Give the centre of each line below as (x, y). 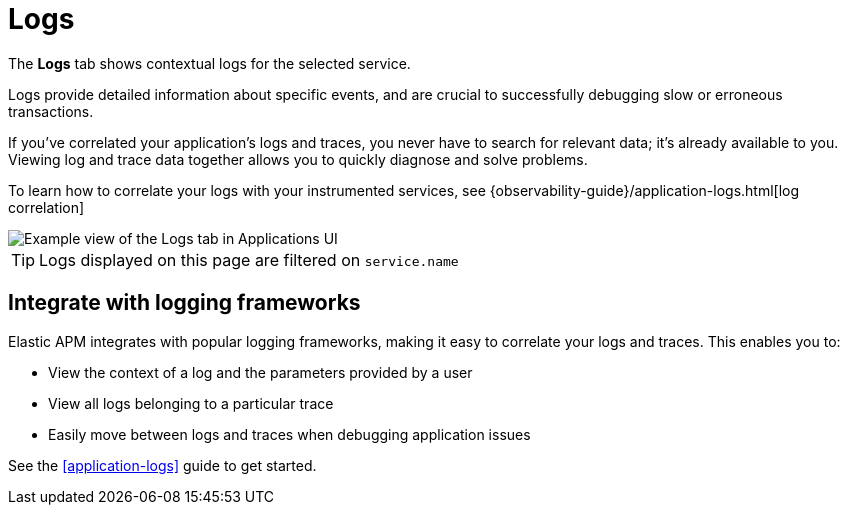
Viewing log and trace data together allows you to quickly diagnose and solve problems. (298, 159)
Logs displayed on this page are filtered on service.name (249, 259)
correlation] (46, 207)
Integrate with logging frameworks (184, 303)
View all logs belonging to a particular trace (191, 403)
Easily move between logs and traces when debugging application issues (289, 434)
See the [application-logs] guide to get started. (162, 465)
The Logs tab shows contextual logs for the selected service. (209, 63)
